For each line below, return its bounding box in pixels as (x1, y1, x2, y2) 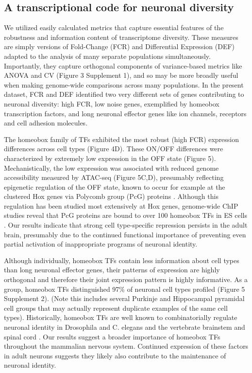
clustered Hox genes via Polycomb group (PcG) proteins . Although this (4, 191, 218, 201)
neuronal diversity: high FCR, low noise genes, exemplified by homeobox (4, 98, 219, 108)
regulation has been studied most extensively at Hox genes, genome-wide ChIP (4, 200, 238, 211)
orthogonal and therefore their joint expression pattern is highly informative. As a (4, 274, 248, 284)
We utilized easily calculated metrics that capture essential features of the (4, 22, 224, 33)
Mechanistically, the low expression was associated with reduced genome (4, 162, 219, 173)
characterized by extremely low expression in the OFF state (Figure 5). (4, 153, 216, 163)
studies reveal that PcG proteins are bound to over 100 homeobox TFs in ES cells (4, 210, 247, 220)
